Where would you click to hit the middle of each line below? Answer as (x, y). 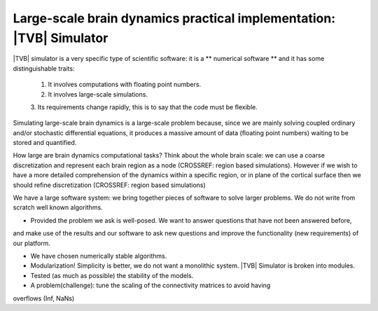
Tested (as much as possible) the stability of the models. (112, 275)
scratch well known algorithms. (58, 207)
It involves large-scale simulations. (98, 94)
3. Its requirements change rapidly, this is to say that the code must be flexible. (144, 107)
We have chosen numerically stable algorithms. (99, 256)
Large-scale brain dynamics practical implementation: (174, 18)
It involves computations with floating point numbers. (125, 85)
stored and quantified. (45, 143)
